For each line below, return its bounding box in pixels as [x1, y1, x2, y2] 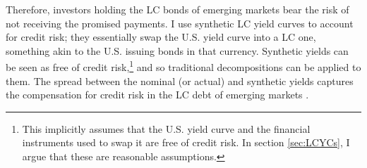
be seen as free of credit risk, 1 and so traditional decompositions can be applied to [6, 58, 361, 75]
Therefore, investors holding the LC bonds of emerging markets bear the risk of [6, 2, 349, 16]
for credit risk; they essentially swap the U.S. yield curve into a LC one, [6, 30, 316, 44]
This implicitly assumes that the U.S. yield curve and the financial [22, 121, 311, 136]
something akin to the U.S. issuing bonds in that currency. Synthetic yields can [6, 43, 349, 58]
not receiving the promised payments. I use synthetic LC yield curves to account [6, 15, 354, 30]
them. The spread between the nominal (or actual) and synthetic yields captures [6, 73, 354, 88]
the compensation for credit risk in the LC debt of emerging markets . [6, 87, 309, 102]
